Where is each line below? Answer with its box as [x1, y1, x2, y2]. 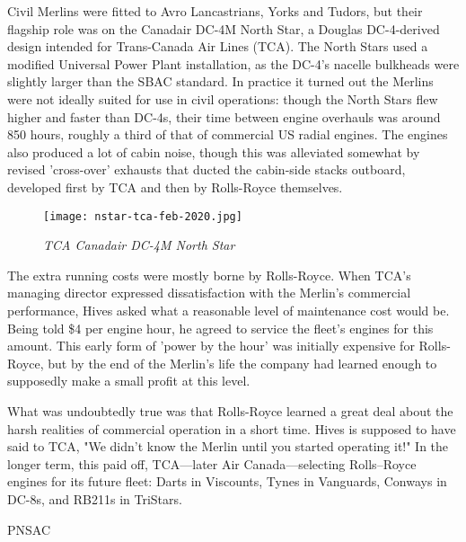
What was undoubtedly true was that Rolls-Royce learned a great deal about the [7, 401, 453, 420]
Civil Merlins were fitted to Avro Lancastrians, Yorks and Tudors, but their [7, 2, 423, 20]
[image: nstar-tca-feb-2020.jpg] [43, 209, 242, 223]
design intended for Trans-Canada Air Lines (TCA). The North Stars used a [7, 37, 428, 56]
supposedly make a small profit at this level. [7, 371, 251, 390]
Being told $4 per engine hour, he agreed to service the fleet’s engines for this [7, 318, 434, 337]
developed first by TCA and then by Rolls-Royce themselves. [7, 177, 343, 196]
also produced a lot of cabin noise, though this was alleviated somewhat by [7, 142, 420, 161]
